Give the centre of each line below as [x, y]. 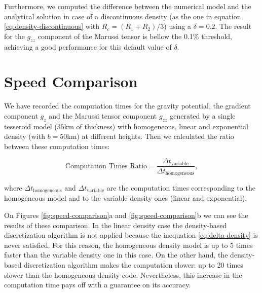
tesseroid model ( [31, 126]
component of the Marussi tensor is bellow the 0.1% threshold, [135, 36]
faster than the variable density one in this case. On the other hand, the [116, 255]
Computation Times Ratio [106, 166]
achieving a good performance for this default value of [88, 46]
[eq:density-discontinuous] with [52, 26]
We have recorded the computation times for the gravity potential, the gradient [127, 106]
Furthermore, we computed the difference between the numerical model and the [128, 6]
